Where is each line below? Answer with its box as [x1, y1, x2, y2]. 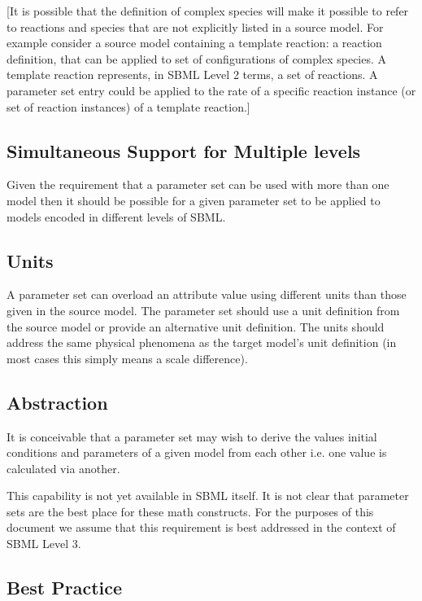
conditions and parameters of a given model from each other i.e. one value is [7, 444, 387, 461]
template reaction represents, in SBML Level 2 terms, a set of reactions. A [7, 66, 378, 83]
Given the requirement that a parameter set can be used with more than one [7, 176, 389, 193]
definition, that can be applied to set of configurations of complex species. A [7, 50, 387, 67]
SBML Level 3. [7, 535, 81, 552]
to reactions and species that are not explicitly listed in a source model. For [7, 18, 384, 35]
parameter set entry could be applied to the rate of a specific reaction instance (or [7, 81, 416, 99]
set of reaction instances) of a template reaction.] [7, 98, 250, 115]
